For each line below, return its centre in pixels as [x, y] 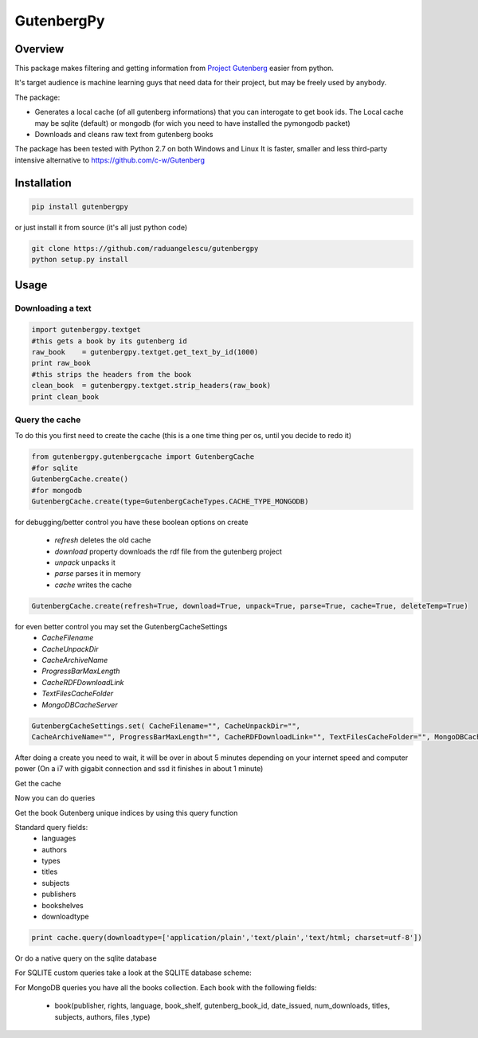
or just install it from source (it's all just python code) [101, 227]
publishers [59, 894]
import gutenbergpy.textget [86, 330]
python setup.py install [80, 260]
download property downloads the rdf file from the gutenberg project [168, 551]
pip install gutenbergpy [80, 206]
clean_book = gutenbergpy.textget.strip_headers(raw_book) [151, 386]
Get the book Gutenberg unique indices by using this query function [126, 813]
